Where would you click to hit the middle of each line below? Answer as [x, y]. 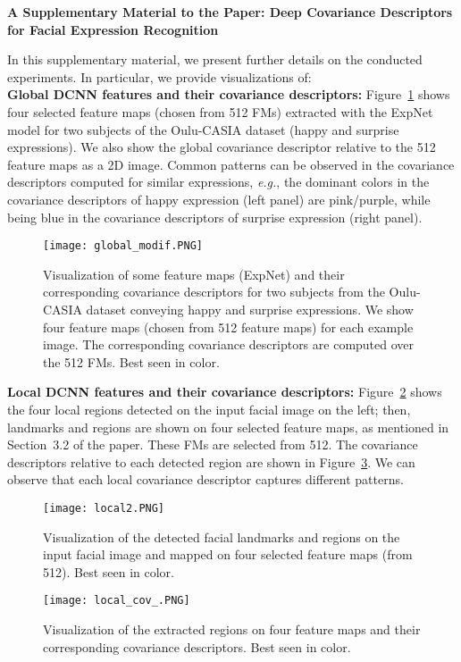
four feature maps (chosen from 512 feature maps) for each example [228, 327]
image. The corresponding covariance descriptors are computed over [229, 344]
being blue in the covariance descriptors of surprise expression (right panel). [215, 217]
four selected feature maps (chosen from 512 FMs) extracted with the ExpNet [220, 111]
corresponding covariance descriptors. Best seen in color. [197, 646]
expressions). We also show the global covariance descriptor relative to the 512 [222, 147]
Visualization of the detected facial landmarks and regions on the [222, 536]
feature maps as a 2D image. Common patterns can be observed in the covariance [231, 164]
